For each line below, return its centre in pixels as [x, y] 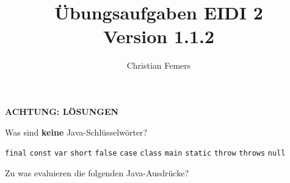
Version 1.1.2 [159, 36]
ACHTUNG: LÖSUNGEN [62, 111]
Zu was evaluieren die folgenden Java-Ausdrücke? [97, 172]
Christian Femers [159, 65]
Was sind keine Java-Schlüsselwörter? [76, 132]
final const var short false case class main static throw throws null [145, 154]
